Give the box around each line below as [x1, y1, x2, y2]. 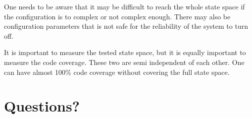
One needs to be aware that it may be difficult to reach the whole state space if [4, 1, 245, 11]
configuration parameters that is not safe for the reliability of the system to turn [4, 21, 248, 31]
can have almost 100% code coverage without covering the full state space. [4, 66, 230, 77]
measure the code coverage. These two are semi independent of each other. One [4, 57, 245, 67]
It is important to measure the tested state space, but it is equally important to [4, 47, 246, 58]
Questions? [4, 96, 80, 116]
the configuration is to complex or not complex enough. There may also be [4, 11, 231, 21]
